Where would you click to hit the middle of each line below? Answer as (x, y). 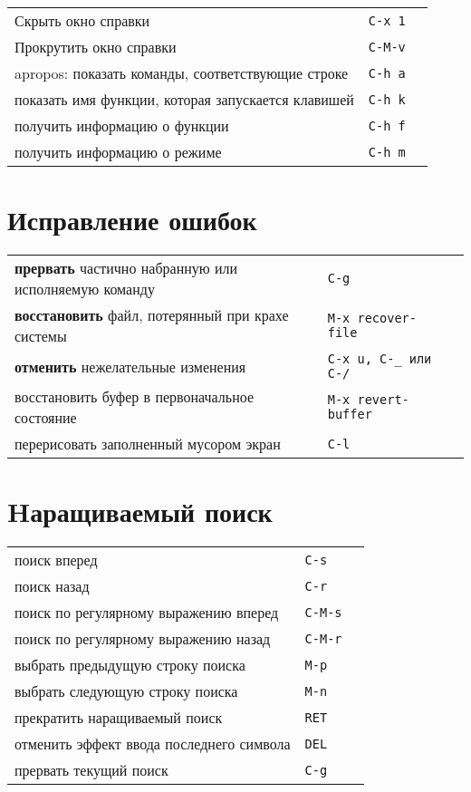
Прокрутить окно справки (96, 47)
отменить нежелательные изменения (130, 366)
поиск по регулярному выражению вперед (147, 613)
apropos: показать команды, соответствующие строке (182, 73)
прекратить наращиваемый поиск (119, 718)
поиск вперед (56, 560)
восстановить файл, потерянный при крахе (152, 315)
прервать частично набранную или (126, 268)
